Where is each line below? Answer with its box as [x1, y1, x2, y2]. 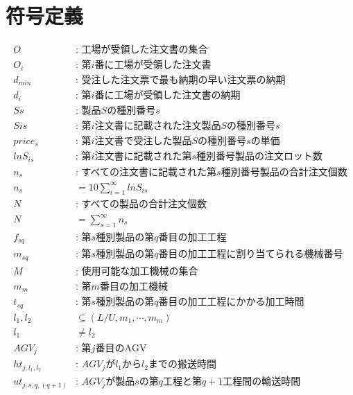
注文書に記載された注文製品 [94, 121, 221, 131]
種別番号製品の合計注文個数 [221, 167, 347, 177]
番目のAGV [95, 343, 147, 353]
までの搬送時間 [148, 360, 216, 370]
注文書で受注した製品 [94, 136, 192, 146]
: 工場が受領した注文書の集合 [76, 45, 208, 55]
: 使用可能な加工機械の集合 [76, 266, 198, 276]
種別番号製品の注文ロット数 [196, 152, 323, 162]
